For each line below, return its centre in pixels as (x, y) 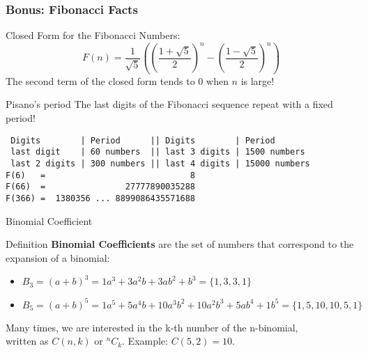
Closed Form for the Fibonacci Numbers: (93, 35)
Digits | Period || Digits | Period (143, 140)
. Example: (145, 341)
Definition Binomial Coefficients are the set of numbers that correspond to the (180, 244)
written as (27, 341)
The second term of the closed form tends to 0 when (117, 80)
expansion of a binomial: (58, 257)
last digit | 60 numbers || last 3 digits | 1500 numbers (158, 152)
